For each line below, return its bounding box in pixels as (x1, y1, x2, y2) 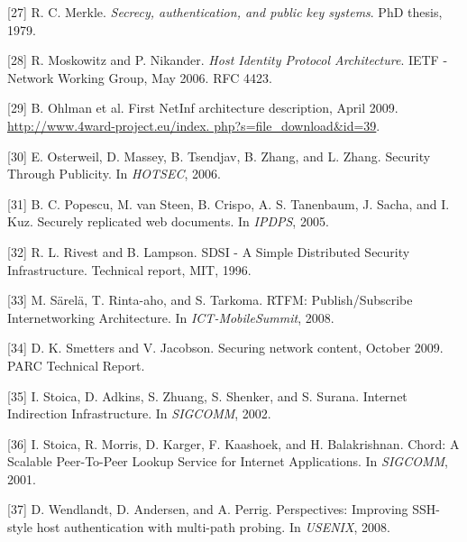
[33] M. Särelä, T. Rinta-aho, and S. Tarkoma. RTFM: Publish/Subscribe (7, 290, 413, 309)
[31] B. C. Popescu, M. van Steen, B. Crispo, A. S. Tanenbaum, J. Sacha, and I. (7, 194, 450, 213)
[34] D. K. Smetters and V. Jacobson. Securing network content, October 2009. (7, 338, 444, 357)
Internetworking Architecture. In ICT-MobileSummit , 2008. (7, 308, 334, 326)
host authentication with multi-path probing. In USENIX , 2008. (36, 518, 390, 537)
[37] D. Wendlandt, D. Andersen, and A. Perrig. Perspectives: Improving (7, 500, 408, 519)
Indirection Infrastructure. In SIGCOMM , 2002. (7, 404, 271, 423)
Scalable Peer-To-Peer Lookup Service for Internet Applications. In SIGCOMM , (7, 452, 448, 471)
